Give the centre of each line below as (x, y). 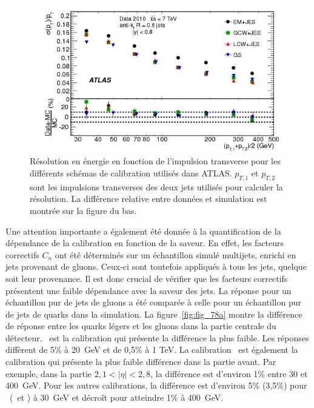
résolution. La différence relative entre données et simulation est (149, 199)
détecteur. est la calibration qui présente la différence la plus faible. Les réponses (157, 337)
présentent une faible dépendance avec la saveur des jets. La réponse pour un (149, 290)
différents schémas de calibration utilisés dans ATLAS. (131, 172)
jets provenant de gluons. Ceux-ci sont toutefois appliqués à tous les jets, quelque (156, 266)
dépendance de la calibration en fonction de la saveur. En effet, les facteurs (145, 243)
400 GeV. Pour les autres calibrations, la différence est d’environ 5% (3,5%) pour (156, 385)
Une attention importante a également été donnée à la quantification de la (143, 231)
